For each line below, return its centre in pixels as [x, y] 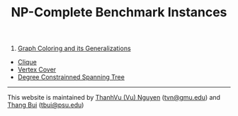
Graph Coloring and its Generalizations [74, 48]
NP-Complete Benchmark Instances [119, 12]
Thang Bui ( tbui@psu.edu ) [46, 105]
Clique [27, 62]
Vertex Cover [37, 70]
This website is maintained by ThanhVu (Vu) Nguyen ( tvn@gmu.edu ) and [114, 98]
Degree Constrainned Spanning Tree [71, 77]
